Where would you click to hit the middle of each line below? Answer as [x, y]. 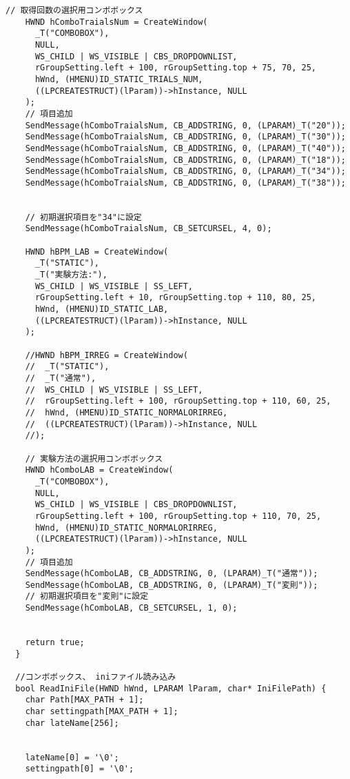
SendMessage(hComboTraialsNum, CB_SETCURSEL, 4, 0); [148, 229]
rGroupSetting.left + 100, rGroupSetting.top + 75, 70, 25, [176, 68]
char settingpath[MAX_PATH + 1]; [102, 712]
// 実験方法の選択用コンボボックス [94, 458]
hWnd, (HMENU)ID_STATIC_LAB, [102, 309]
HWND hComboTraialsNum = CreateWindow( [116, 22]
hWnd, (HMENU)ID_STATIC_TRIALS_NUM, [119, 79]
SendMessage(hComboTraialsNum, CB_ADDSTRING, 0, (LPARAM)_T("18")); [185, 160]
